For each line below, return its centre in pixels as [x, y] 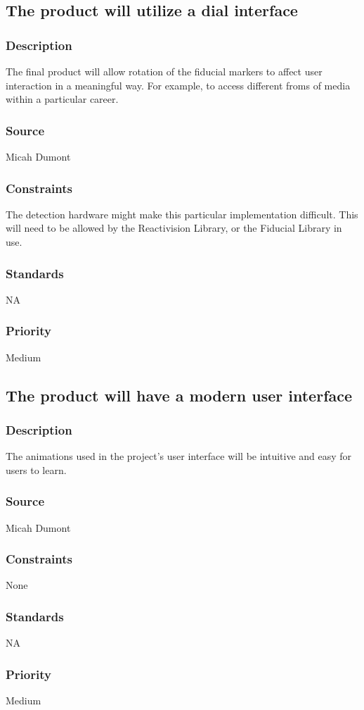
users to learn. [36, 469]
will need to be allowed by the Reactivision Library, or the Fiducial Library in [174, 228]
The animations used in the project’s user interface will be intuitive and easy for [179, 456]
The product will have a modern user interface [179, 395]
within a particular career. [62, 99]
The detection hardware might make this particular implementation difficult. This [182, 214]
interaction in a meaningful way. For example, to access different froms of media [178, 85]
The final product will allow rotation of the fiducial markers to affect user [164, 71]
